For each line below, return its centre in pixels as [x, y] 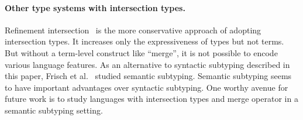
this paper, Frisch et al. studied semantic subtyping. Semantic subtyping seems [148, 76]
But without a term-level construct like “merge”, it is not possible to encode [141, 52]
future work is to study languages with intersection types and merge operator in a [151, 99]
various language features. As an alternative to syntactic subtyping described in [147, 64]
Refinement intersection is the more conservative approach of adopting [133, 30]
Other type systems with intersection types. [95, 7]
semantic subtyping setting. [54, 110]
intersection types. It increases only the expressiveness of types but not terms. [144, 41]
